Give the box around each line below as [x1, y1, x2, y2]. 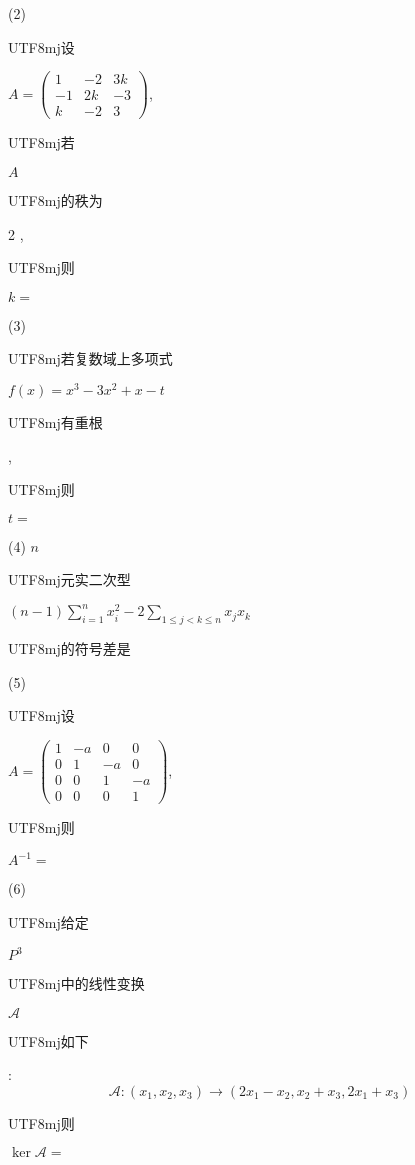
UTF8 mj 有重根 [8, 411, 103, 432]
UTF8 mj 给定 [8, 911, 89, 932]
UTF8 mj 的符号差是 [8, 638, 131, 659]
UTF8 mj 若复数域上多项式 [8, 348, 173, 369]
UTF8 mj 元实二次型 [8, 569, 131, 590]
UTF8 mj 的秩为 [8, 189, 103, 210]
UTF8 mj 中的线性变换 [8, 973, 145, 993]
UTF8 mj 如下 [8, 1030, 89, 1051]
